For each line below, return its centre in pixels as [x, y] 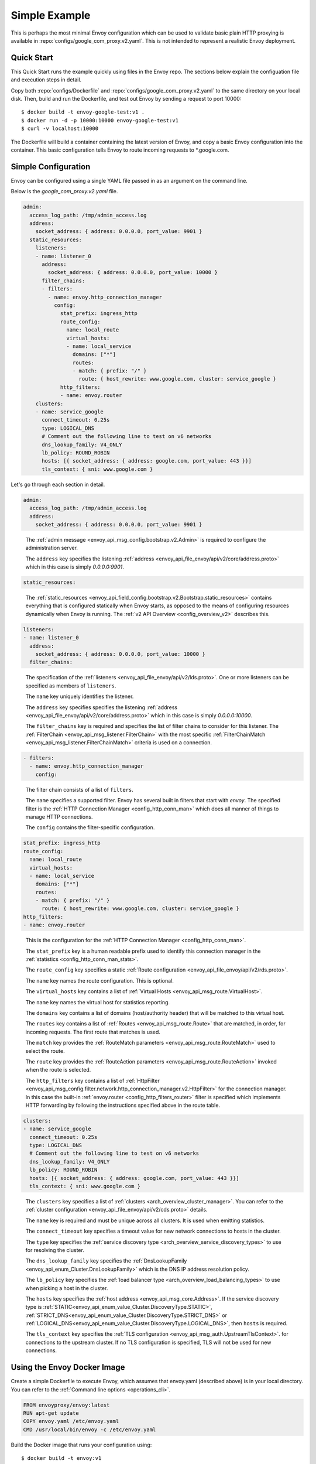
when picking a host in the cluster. [67, 1288]
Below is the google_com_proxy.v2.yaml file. [64, 191]
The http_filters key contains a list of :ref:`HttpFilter [93, 1080]
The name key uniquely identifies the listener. [80, 696]
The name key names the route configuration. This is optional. [99, 980]
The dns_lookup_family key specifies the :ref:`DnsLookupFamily [106, 1261]
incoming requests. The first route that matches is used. [93, 1032]
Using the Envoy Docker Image [68, 1367]
